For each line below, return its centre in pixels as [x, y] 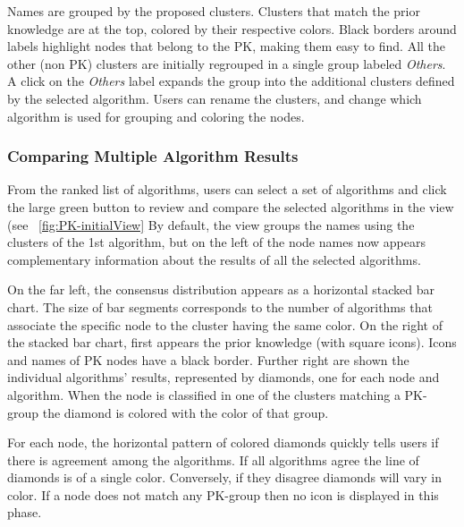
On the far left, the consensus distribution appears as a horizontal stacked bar [221, 289]
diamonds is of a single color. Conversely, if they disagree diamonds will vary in [224, 477]
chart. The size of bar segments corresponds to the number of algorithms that [220, 306]
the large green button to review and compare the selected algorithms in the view [231, 206]
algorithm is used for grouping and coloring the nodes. [156, 116]
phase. [25, 512]
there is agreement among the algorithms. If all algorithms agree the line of [213, 459]
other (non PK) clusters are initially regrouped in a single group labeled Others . [227, 63]
